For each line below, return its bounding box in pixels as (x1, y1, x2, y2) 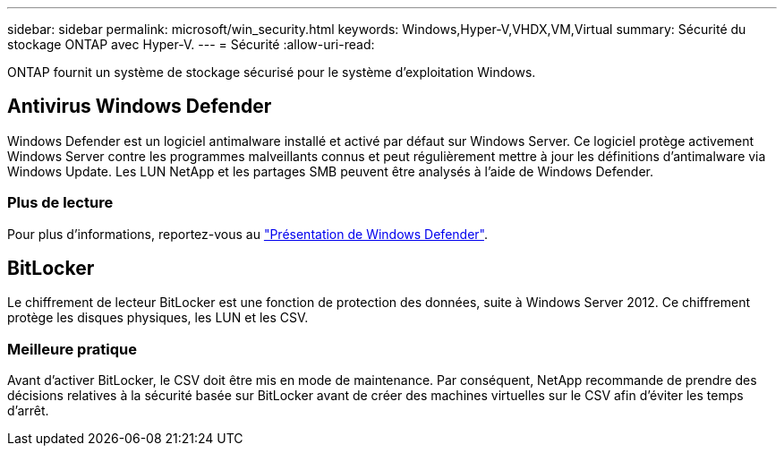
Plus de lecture (7, 193, 114, 212)
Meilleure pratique (7, 339, 138, 358)
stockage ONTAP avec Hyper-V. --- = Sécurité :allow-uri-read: (7, 37, 375, 52)
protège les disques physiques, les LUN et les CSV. (7, 310, 309, 326)
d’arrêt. (7, 403, 49, 419)
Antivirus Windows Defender (7, 95, 272, 118)
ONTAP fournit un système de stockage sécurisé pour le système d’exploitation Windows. (7, 64, 536, 80)
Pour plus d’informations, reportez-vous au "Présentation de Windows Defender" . (7, 226, 488, 242)
